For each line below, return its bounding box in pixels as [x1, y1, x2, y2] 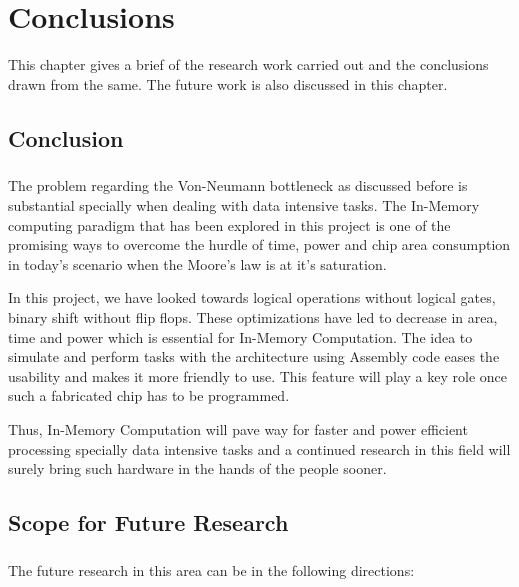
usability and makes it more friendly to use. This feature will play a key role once [8, 365, 507, 386]
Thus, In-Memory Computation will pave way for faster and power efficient [8, 419, 468, 439]
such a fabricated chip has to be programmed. [8, 385, 290, 406]
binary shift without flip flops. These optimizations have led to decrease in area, [8, 307, 498, 328]
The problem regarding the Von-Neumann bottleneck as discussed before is [8, 175, 468, 196]
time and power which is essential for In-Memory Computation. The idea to [8, 326, 473, 347]
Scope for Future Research [8, 507, 289, 538]
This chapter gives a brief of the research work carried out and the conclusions [8, 54, 489, 75]
